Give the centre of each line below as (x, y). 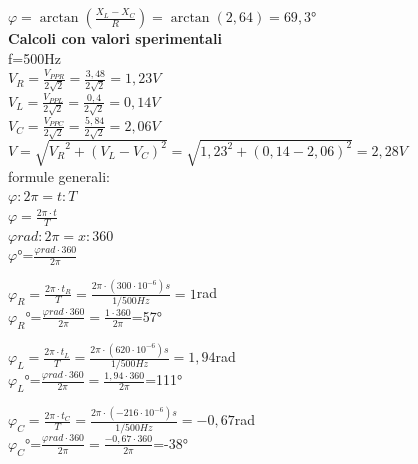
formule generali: (59, 175)
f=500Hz (34, 57)
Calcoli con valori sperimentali (115, 38)
